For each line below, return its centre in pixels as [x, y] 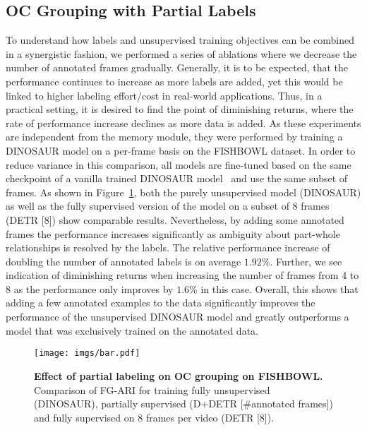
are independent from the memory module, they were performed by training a [174, 137]
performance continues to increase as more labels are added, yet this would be [174, 81]
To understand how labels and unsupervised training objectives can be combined [180, 40]
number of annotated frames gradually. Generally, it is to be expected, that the [177, 67]
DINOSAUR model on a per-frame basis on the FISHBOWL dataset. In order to [181, 150]
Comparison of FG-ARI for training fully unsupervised [152, 389]
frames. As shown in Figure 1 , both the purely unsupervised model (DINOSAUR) [183, 192]
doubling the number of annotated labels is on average [124, 261]
